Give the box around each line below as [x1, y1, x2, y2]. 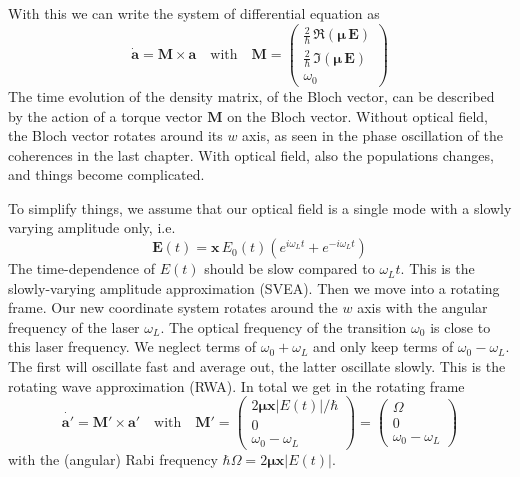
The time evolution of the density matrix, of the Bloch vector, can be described [8, 85, 495, 106]
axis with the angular [357, 297, 488, 318]
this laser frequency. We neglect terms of [8, 336, 257, 357]
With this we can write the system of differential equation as [8, 3, 380, 23]
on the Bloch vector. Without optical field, [227, 105, 488, 126]
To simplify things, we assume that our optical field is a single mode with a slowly [8, 197, 512, 218]
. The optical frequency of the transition [160, 316, 407, 337]
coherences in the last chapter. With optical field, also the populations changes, [8, 144, 494, 165]
